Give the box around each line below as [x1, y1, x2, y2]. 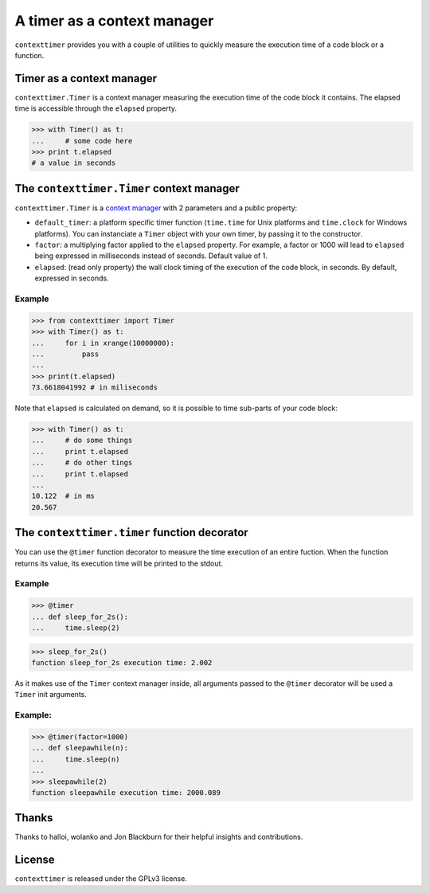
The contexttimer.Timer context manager [14, 182, 240, 195]
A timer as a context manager [14, 12, 214, 29]
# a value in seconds [31, 159, 116, 167]
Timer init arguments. [14, 690, 87, 699]
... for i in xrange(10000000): [31, 339, 175, 347]
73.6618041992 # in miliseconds [31, 383, 158, 392]
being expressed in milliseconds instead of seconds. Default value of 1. [34, 251, 268, 260]
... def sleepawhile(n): [31, 743, 129, 753]
